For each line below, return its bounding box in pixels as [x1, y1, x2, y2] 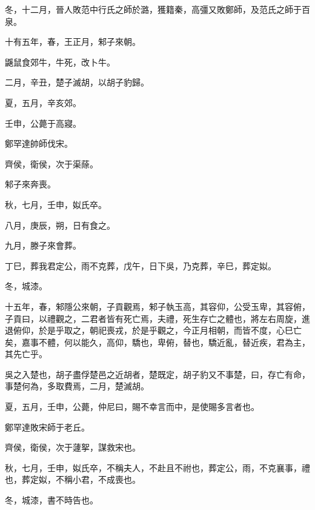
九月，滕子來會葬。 [5, 239, 81, 252]
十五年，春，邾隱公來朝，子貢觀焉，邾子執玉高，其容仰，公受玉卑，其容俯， [5, 300, 310, 312]
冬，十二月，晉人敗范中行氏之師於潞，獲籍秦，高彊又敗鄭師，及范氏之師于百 [5, 3, 310, 15]
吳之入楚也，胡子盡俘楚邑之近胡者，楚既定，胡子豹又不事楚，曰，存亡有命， [5, 367, 310, 380]
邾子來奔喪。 [5, 178, 56, 190]
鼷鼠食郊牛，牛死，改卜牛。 [5, 55, 115, 68]
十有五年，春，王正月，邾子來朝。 [5, 35, 141, 48]
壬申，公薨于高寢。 [5, 116, 81, 129]
